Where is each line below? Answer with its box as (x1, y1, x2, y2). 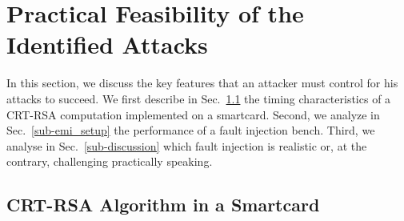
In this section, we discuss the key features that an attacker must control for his (6, 74, 398, 91)
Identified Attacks (6, 28, 208, 61)
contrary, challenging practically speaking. (6, 153, 213, 170)
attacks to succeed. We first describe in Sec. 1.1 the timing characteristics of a (6, 90, 391, 106)
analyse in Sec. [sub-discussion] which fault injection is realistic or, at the (6, 137, 367, 154)
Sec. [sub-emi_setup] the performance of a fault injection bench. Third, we (6, 122, 375, 139)
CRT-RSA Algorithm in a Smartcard (6, 192, 320, 217)
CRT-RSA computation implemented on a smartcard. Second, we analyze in (6, 106, 380, 123)
